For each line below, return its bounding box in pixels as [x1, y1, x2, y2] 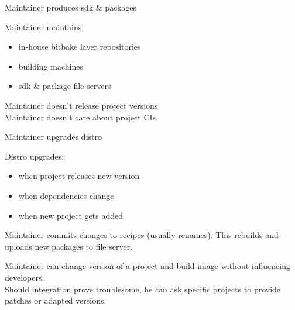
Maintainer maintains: [5, 20, 84, 33]
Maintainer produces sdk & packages [5, 1, 137, 13]
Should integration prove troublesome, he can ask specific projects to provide [5, 283, 281, 295]
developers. [5, 271, 44, 283]
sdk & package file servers [18, 80, 111, 92]
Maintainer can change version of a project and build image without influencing [5, 260, 290, 272]
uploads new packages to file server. [5, 240, 133, 252]
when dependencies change [18, 189, 114, 201]
